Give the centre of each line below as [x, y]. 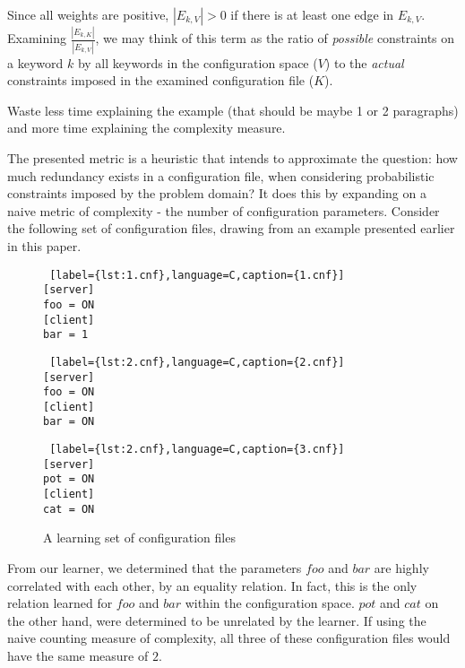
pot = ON [69, 479]
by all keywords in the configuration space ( [198, 62]
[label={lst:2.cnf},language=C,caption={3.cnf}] [197, 450]
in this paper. [44, 245]
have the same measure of [78, 655]
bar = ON [69, 422]
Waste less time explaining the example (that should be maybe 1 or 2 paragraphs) [233, 110]
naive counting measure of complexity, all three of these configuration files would [229, 638]
